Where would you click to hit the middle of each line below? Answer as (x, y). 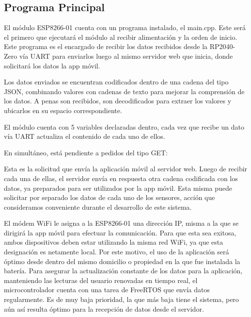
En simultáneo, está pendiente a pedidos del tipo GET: (86, 152)
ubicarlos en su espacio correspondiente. (63, 110)
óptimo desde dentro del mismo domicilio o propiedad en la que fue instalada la (122, 261)
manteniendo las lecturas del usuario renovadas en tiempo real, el (101, 280)
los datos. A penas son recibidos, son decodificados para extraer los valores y (118, 101)
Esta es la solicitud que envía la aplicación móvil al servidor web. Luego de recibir (126, 169)
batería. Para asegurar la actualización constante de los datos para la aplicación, (123, 271)
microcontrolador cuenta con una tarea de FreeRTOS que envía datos (107, 290)
